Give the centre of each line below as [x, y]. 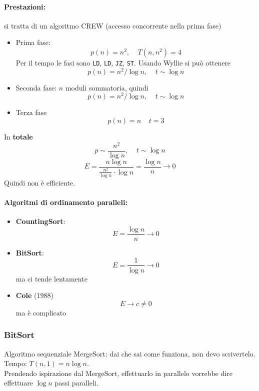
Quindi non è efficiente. [39, 182]
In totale [18, 136]
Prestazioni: [25, 6]
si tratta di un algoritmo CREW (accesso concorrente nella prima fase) [113, 25]
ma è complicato [41, 312]
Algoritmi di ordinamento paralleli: [66, 202]
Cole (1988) [34, 295]
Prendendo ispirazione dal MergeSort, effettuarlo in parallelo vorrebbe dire [118, 373]
